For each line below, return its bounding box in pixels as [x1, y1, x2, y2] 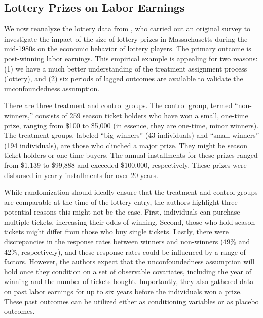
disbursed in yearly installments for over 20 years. [4, 169, 158, 180]
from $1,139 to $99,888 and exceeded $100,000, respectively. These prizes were [4, 159, 247, 170]
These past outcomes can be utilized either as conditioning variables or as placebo [4, 296, 259, 306]
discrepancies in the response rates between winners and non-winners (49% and [4, 236, 250, 247]
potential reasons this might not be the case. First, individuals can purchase [4, 206, 240, 217]
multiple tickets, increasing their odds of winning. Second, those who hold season [4, 216, 255, 227]
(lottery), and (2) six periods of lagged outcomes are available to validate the [4, 73, 243, 84]
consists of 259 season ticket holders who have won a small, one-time [35, 110, 248, 120]
